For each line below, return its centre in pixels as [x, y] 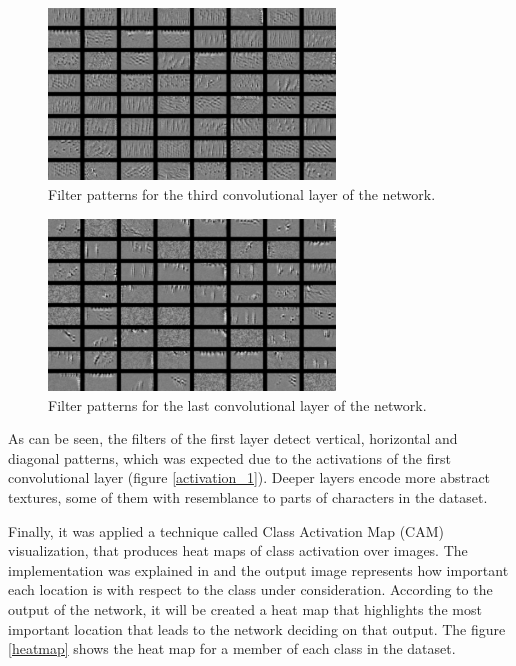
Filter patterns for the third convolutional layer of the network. [242, 194]
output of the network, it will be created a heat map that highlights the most [245, 609]
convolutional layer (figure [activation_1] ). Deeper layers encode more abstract [249, 477]
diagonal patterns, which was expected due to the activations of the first [229, 457]
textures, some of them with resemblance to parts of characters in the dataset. [248, 497]
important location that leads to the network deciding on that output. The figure [257, 628]
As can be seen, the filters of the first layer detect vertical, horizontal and [233, 438]
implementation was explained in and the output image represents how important [258, 569]
